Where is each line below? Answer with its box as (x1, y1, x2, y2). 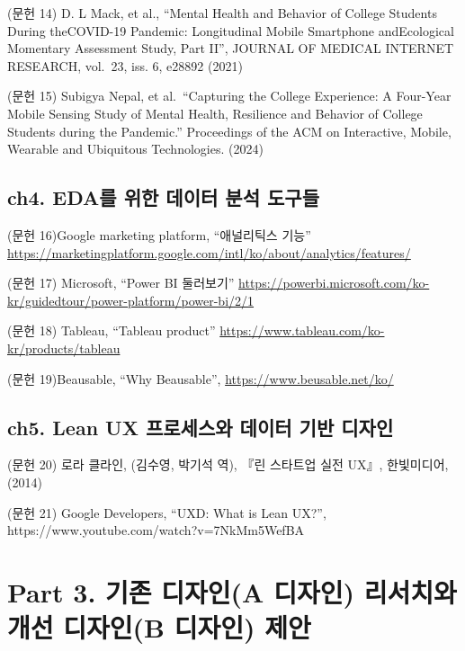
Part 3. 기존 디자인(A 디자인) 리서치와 (7, 573, 457, 610)
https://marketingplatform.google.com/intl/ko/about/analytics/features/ (7, 243, 411, 262)
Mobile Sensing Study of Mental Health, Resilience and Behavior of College (7, 103, 423, 122)
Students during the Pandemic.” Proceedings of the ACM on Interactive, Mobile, (7, 121, 452, 140)
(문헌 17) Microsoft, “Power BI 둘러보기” (7, 273, 235, 292)
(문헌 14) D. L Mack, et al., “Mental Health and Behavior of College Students (7, 4, 437, 22)
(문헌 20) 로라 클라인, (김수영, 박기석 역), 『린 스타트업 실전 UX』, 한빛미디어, (7, 455, 449, 474)
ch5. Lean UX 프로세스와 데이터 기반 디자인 (7, 413, 394, 441)
